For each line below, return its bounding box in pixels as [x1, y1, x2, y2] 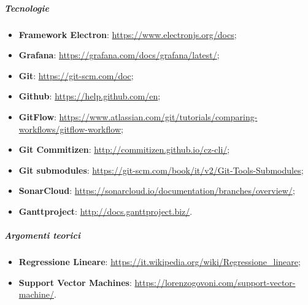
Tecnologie [4, 1, 49, 14]
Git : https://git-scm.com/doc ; [18, 69, 134, 82]
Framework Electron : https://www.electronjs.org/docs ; [18, 28, 237, 41]
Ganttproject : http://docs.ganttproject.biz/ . [18, 204, 193, 217]
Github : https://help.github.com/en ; [18, 90, 161, 102]
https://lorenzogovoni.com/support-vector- [134, 276, 296, 288]
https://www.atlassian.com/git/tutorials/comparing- [59, 110, 258, 123]
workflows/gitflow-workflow [18, 122, 121, 135]
